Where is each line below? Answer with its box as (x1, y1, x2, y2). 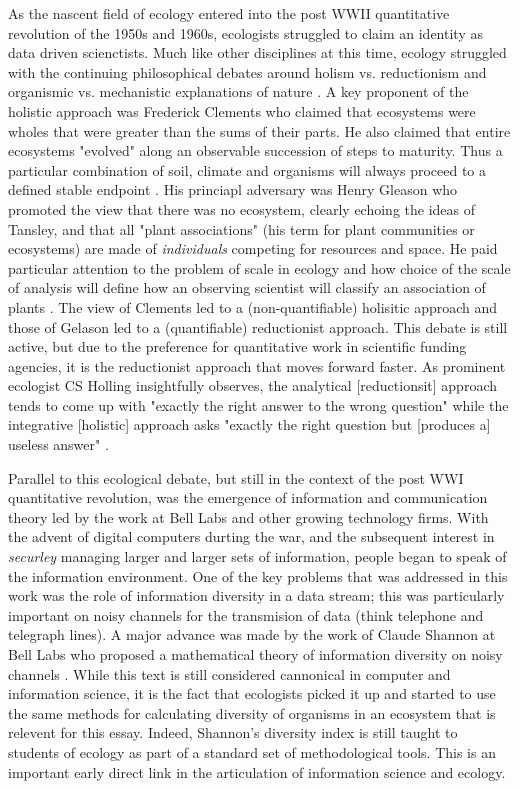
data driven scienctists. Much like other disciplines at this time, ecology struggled (8, 42, 507, 63)
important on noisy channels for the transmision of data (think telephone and (8, 604, 484, 625)
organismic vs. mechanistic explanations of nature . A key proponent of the (8, 81, 469, 102)
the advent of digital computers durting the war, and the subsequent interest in (8, 526, 495, 547)
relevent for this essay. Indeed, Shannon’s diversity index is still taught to (8, 722, 458, 743)
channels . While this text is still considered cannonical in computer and (8, 663, 451, 684)
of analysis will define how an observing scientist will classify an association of (8, 277, 486, 298)
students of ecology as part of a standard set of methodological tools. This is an (8, 741, 496, 762)
